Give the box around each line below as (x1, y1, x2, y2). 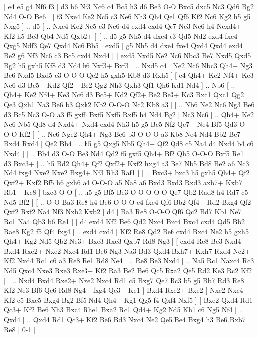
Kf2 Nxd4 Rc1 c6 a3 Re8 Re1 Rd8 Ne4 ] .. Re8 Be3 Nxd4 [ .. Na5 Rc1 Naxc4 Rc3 (4, 255, 254, 266)
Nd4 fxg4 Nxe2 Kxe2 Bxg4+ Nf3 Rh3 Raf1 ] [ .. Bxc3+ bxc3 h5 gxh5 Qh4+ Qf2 (4, 168, 250, 178)
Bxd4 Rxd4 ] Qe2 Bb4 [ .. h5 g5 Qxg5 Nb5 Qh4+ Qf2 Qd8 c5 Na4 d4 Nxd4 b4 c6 (4, 138, 254, 149)
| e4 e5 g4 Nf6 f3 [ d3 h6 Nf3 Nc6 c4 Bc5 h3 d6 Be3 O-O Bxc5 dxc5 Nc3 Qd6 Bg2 (4, 1, 254, 11)
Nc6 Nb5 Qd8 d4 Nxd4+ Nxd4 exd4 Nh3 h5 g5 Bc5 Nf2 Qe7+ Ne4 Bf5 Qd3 (4, 119, 237, 129)
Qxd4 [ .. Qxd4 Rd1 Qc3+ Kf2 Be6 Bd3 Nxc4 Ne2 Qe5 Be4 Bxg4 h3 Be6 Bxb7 (4, 314, 246, 324)
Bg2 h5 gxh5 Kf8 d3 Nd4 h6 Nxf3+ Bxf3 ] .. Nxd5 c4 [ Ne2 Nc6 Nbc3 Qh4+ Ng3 (4, 60, 253, 70)
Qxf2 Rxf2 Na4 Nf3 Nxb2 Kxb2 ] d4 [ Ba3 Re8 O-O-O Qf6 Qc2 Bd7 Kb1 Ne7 (4, 206, 242, 217)
